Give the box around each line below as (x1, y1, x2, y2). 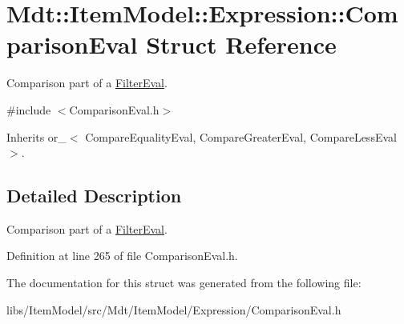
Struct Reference (146, 28, 337, 61)
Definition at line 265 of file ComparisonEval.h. (6, 247, 238, 264)
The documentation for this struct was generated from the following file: (6, 274, 362, 291)
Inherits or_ (6, 128, 67, 145)
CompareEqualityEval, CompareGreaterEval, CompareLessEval (85, 128, 397, 145)
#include (6, 101, 51, 118)
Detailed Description (6, 183, 182, 208)
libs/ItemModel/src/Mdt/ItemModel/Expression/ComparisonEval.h (6, 301, 341, 318)
